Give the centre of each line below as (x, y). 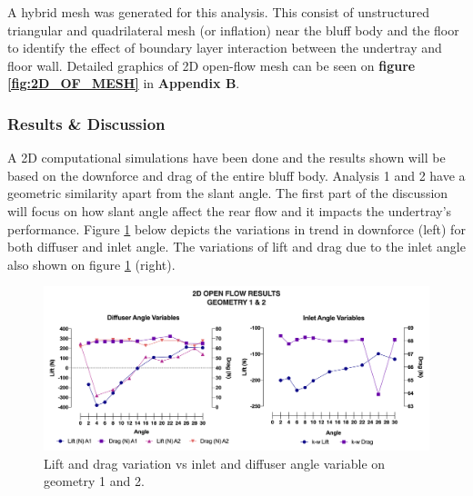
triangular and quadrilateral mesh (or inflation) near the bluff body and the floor (233, 30)
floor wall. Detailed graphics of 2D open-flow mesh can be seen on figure (211, 65)
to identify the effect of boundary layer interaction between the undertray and (225, 48)
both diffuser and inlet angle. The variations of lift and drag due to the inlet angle (236, 247)
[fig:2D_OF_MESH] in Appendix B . (124, 83)
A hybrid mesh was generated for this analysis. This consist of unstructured (219, 12)
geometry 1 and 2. (94, 481)
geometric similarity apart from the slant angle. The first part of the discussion (228, 193)
